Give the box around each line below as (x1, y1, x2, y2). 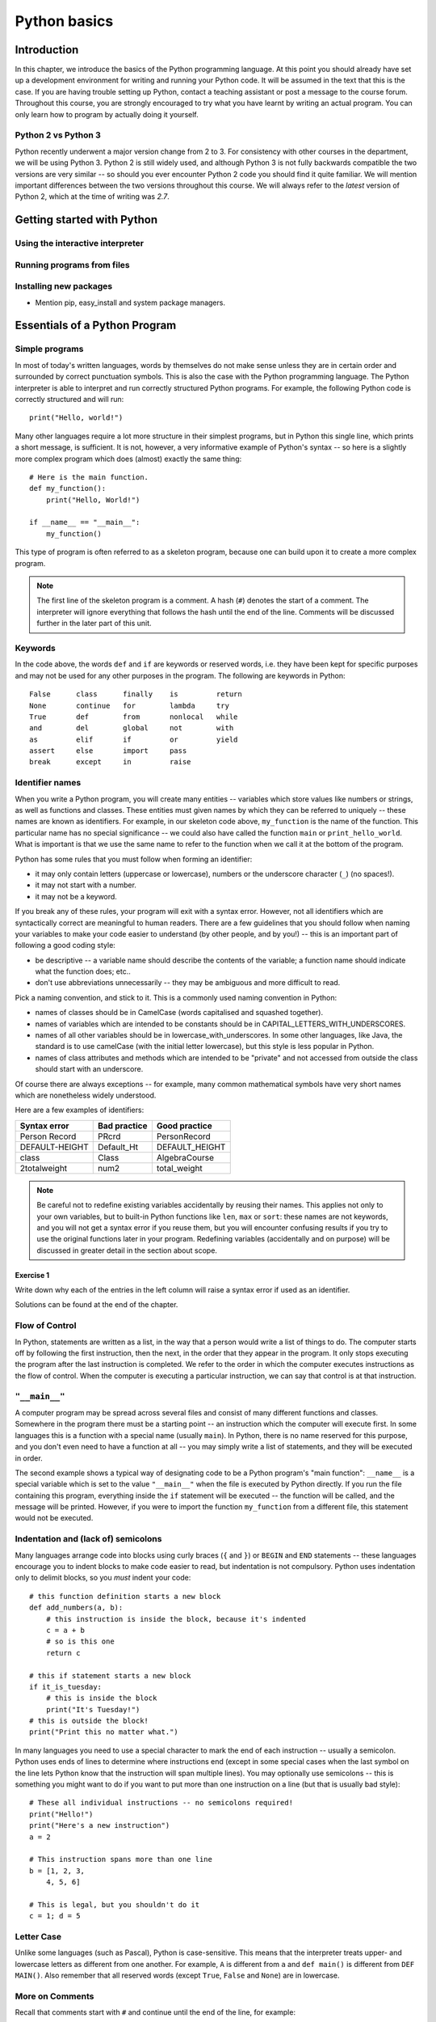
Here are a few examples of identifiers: (15, 1105, 145, 1115)
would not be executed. (15, 1513, 94, 1523)
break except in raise (29, 757, 191, 767)
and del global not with (29, 724, 234, 733)
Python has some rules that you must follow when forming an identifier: (15, 854, 253, 864)
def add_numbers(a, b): (29, 1603, 124, 1613)
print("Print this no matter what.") (29, 1728, 179, 1736)
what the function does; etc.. (35, 967, 131, 976)
